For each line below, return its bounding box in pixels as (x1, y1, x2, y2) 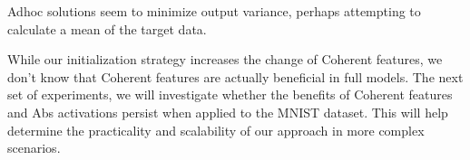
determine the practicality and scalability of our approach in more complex (7, 120, 425, 139)
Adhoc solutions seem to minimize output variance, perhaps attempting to (7, 2, 421, 20)
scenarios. (7, 138, 61, 157)
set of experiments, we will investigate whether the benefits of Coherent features (7, 85, 453, 104)
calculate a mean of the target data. (7, 19, 207, 38)
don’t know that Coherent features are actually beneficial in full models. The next (7, 67, 464, 86)
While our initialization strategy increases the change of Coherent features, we (7, 50, 443, 69)
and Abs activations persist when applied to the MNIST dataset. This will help (7, 102, 448, 121)
